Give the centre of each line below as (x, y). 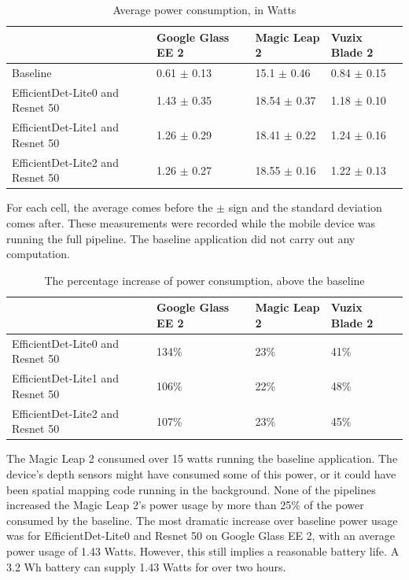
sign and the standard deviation (305, 207)
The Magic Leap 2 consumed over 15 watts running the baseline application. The (202, 458)
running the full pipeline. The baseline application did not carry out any (181, 238)
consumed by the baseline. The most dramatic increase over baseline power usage (202, 520)
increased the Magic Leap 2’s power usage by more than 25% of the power (185, 505)
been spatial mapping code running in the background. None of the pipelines (191, 489)
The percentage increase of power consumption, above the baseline (204, 280)
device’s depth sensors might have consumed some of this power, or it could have (201, 474)
